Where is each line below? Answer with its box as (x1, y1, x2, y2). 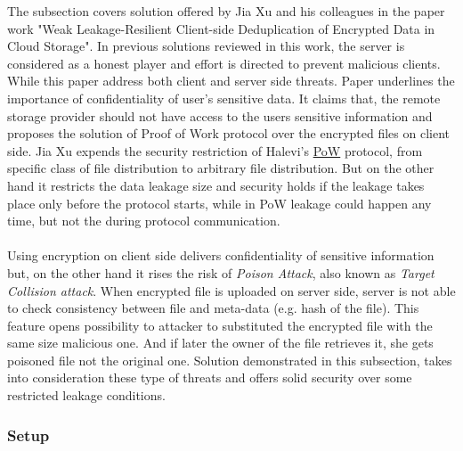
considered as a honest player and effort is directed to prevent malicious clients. (7, 53, 441, 72)
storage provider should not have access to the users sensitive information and (7, 106, 433, 125)
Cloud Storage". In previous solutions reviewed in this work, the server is (7, 37, 405, 55)
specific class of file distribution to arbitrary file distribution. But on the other (7, 159, 435, 177)
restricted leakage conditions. (7, 386, 166, 405)
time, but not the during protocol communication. (7, 211, 280, 230)
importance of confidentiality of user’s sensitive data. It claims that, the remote (7, 88, 441, 107)
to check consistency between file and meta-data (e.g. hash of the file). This (7, 299, 419, 317)
